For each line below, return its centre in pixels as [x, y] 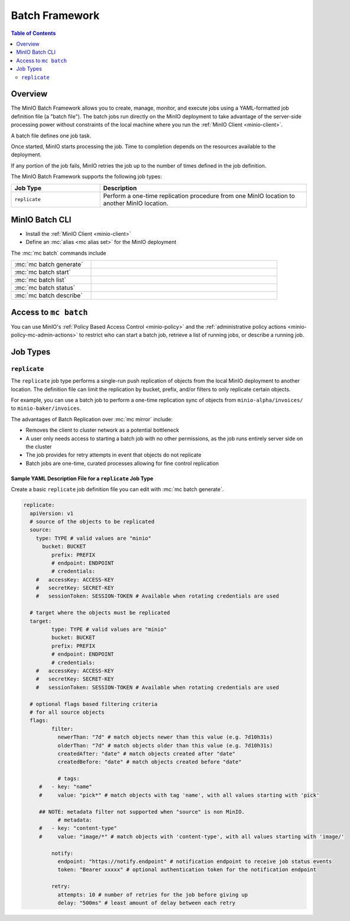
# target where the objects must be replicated [100, 613]
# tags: [69, 779]
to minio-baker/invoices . [46, 408]
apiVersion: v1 [52, 513]
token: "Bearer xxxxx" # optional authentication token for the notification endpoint [187, 870]
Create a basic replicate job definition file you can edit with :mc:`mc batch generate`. [117, 489]
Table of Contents [33, 33]
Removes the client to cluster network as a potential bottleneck [103, 430]
